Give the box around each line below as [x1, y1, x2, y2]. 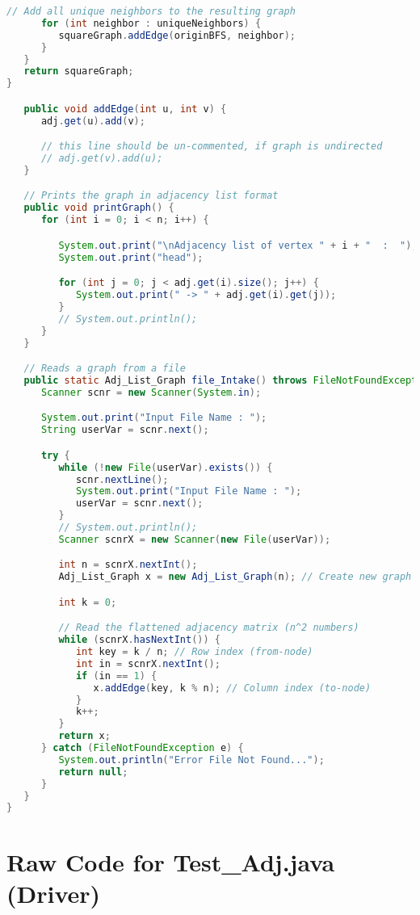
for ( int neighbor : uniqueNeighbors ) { [40, 17, 262, 29]
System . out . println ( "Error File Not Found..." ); [58, 753, 325, 766]
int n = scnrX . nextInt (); [58, 559, 198, 571]
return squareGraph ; [23, 65, 134, 78]
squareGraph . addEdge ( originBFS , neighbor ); [58, 29, 296, 41]
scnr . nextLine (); [75, 473, 169, 485]
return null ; [58, 766, 128, 778]
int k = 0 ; [58, 596, 117, 608]
